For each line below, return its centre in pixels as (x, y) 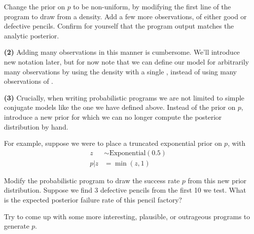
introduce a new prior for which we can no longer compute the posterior (113, 117)
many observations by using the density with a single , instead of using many (120, 71)
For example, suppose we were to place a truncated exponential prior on (113, 143)
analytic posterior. (32, 35)
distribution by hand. (36, 126)
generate (17, 226)
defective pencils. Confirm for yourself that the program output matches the (119, 26)
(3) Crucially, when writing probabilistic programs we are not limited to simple (124, 97)
